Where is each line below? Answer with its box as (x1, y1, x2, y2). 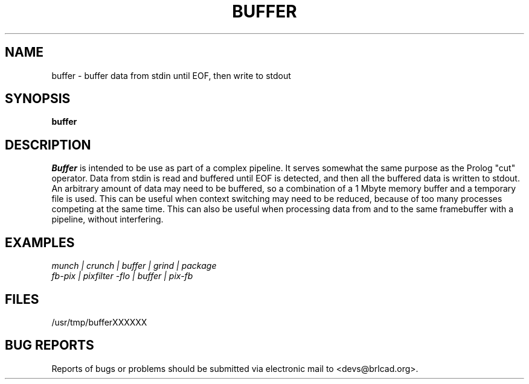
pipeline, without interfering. (51, 214, 164, 225)
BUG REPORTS (5, 338, 94, 353)
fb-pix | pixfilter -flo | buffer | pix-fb (51, 271, 193, 282)
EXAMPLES (5, 234, 75, 250)
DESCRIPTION (5, 137, 91, 153)
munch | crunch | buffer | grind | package (51, 260, 217, 271)
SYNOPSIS (5, 91, 71, 107)
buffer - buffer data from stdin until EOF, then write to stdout (51, 70, 291, 81)
